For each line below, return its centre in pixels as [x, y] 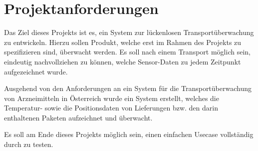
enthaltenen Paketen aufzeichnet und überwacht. [78, 117]
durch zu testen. [29, 144]
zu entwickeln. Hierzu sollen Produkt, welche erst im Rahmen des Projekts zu [123, 42]
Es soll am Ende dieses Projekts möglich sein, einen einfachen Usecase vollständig [129, 134]
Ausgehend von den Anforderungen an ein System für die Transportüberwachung [128, 88]
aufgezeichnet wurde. [36, 71]
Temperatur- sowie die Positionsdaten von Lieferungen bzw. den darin [111, 108]
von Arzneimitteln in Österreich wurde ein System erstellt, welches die [112, 98]
